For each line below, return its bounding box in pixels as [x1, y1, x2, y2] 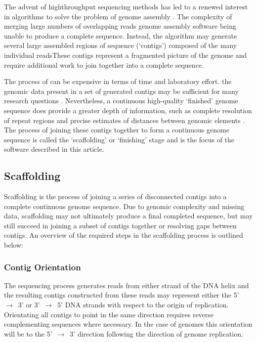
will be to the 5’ [4, 328, 52, 339]
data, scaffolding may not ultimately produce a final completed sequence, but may [4, 211, 253, 221]
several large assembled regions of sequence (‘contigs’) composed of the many [4, 40, 237, 50]
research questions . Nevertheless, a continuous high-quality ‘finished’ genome [4, 95, 238, 106]
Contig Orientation [4, 260, 81, 273]
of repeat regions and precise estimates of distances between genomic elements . [4, 115, 245, 125]
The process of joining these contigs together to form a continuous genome [4, 125, 229, 135]
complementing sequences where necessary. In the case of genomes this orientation [4, 319, 253, 329]
